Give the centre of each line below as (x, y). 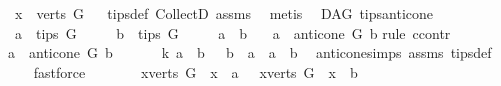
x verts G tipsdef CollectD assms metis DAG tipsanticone (224, 13)
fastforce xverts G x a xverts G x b (195, 71)
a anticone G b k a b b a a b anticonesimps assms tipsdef (249, 52)
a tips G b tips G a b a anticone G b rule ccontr (232, 32)
